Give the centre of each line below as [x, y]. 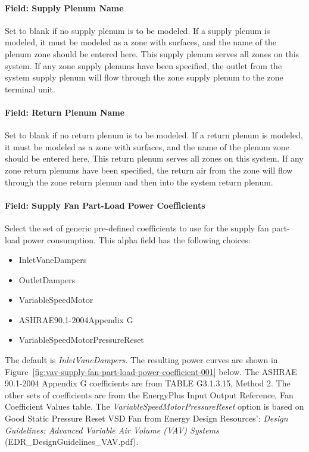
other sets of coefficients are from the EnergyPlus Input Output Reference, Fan [149, 394]
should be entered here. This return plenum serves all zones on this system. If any [154, 158]
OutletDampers [47, 279]
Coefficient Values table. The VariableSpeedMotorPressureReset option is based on [154, 406]
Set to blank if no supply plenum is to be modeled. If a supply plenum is [138, 30]
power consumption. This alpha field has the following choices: [137, 239]
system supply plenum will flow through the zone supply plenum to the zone [144, 77]
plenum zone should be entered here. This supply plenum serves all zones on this [152, 53]
